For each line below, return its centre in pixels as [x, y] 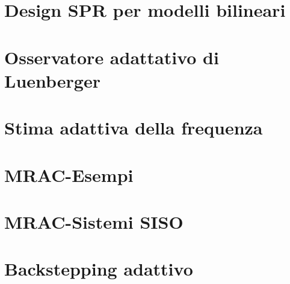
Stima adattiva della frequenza [134, 128]
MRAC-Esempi [69, 174]
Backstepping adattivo [99, 269]
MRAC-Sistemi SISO [94, 221]
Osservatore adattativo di [112, 57]
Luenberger [52, 80]
